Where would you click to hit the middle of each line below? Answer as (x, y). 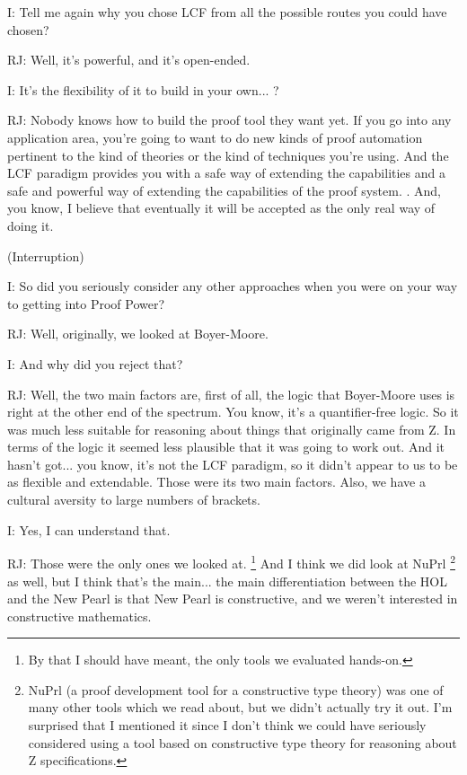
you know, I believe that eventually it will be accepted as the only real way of (221, 208)
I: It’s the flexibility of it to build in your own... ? (143, 89)
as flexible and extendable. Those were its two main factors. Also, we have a (216, 482)
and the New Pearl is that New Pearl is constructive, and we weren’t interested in (233, 599)
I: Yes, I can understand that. (89, 529)
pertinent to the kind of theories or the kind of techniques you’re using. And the (228, 155)
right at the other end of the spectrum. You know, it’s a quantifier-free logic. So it (233, 412)
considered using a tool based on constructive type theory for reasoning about (242, 742)
